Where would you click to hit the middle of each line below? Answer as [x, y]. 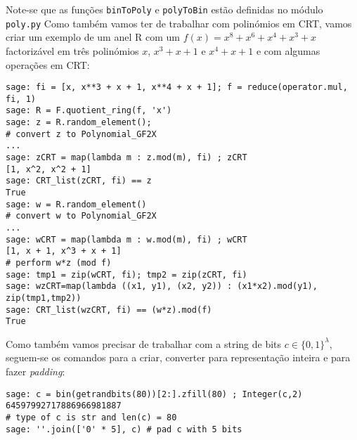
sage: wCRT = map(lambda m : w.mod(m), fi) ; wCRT [126, 239]
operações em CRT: [48, 64]
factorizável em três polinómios [72, 50]
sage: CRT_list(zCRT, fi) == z [79, 181]
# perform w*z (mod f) [59, 263]
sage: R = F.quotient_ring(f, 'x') [89, 111]
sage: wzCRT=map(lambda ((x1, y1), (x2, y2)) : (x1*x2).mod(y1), [162, 286]
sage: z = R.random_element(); [79, 123]
